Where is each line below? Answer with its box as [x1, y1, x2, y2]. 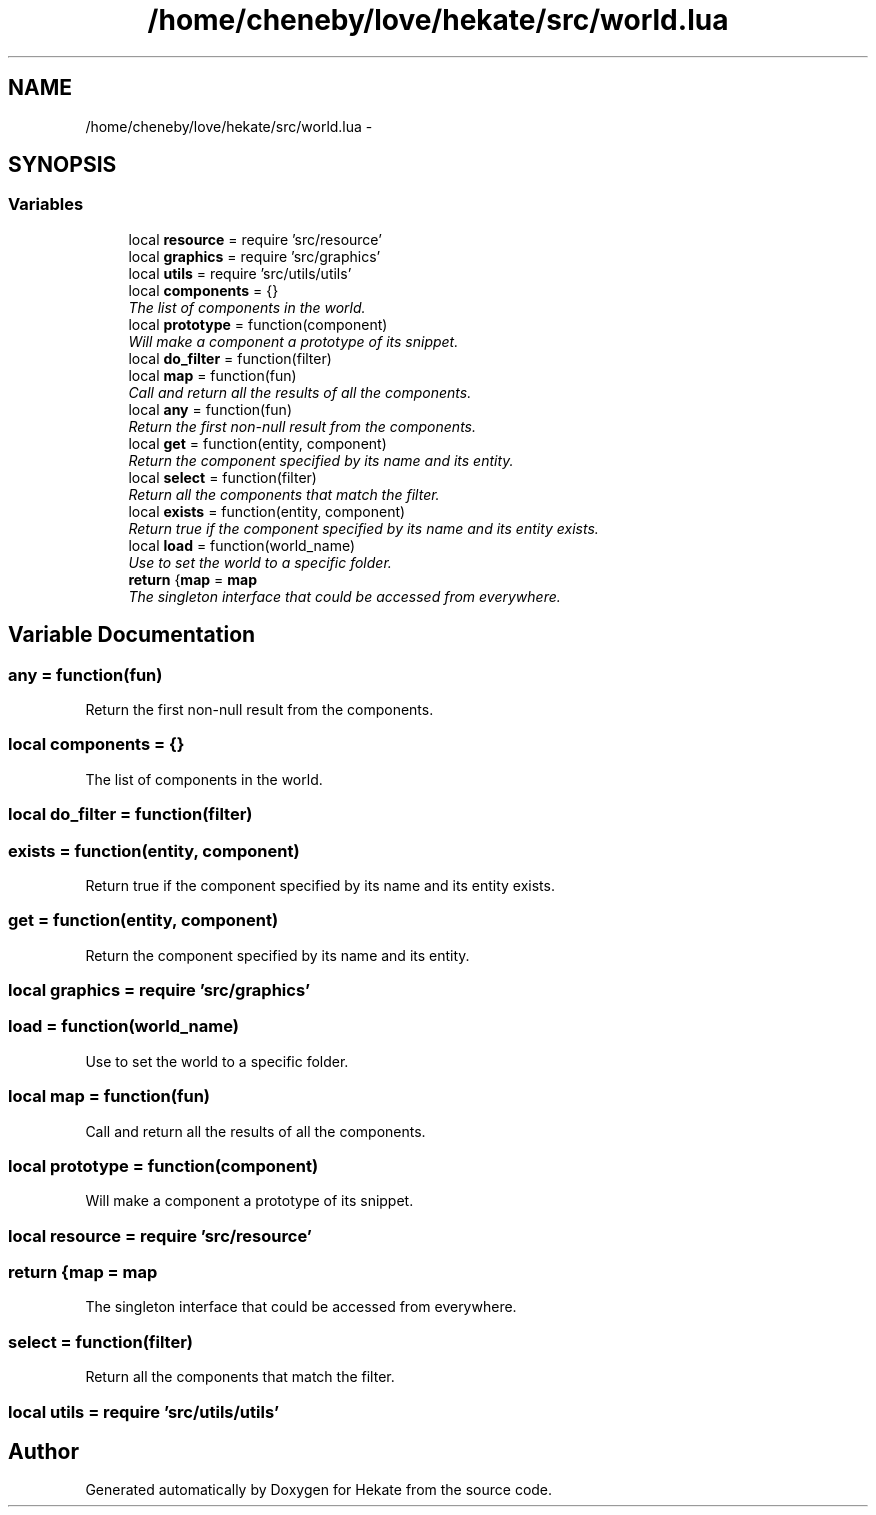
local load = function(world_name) [128, 536, 356, 554]
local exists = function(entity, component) [128, 502, 406, 520]
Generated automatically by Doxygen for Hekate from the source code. [85, 1481, 553, 1499]
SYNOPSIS [8, 152, 117, 178]
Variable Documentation [8, 622, 256, 648]
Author [8, 1438, 79, 1464]
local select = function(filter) [128, 468, 317, 486]
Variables [8, 194, 84, 215]
